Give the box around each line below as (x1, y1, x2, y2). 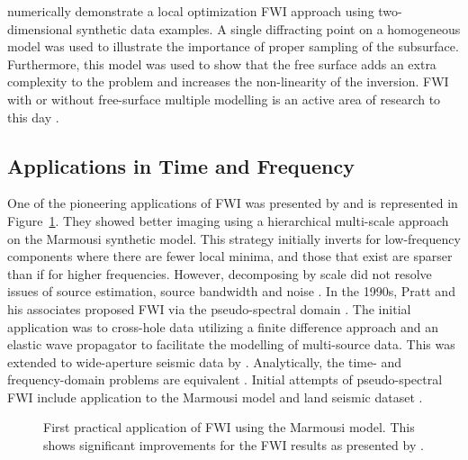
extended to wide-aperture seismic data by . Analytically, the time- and (7, 352, 402, 371)
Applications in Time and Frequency (7, 151, 355, 179)
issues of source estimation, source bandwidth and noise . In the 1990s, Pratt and (7, 282, 455, 301)
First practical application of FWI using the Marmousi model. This (43, 418, 415, 437)
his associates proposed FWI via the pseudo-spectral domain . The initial (7, 299, 411, 318)
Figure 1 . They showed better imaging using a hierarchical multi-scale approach (7, 211, 449, 230)
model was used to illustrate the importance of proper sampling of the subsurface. (7, 37, 459, 56)
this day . (7, 107, 59, 126)
